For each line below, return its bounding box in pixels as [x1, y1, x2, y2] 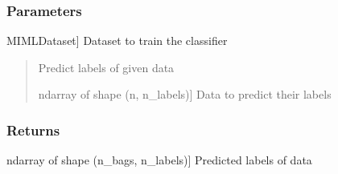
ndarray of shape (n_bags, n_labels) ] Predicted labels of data [6, 152, 312, 168]
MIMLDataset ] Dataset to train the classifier [6, 32, 228, 49]
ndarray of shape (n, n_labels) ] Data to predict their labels [38, 86, 332, 103]
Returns [6, 119, 60, 140]
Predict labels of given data [38, 59, 175, 75]
